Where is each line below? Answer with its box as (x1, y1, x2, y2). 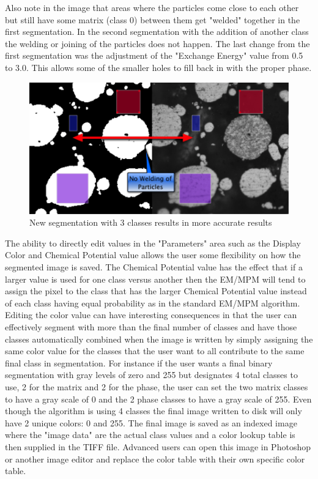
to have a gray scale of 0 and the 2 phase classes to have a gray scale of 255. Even (5, 392, 312, 405)
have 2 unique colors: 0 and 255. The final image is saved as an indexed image (5, 416, 297, 429)
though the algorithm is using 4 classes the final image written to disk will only (5, 404, 302, 417)
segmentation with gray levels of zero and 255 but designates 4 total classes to (5, 368, 298, 381)
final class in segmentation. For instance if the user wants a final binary (5, 356, 273, 369)
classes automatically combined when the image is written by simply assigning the (5, 332, 313, 345)
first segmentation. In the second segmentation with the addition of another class (5, 25, 309, 38)
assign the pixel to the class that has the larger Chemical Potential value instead (5, 284, 307, 297)
